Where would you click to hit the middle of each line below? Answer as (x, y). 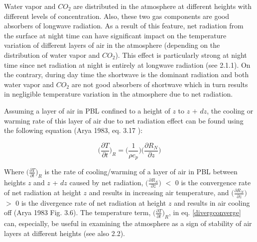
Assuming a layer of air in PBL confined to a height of (87, 110)
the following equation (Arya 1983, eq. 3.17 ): (73, 130)
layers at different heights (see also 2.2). (65, 233)
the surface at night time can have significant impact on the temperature (115, 35)
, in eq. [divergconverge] (205, 212)
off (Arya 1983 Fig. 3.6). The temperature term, (77, 212)
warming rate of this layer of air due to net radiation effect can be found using (124, 120)
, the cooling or (230, 110)
